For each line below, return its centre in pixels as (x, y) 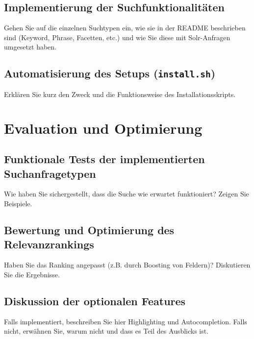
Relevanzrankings (49, 244)
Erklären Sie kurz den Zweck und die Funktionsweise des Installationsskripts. (120, 94)
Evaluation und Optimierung (103, 128)
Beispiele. (18, 203)
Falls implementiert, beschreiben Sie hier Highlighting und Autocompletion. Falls (126, 321)
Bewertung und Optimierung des (89, 230)
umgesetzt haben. (30, 47)
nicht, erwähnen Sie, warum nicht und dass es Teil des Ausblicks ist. (106, 331)
